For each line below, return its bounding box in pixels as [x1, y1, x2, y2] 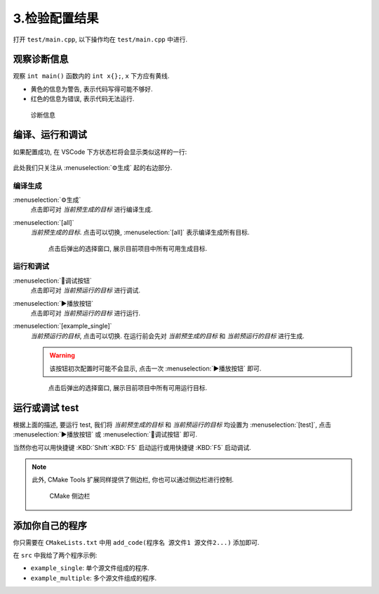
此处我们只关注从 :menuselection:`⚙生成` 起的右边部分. [13, 163, 173, 172]
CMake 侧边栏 [49, 491, 91, 500]
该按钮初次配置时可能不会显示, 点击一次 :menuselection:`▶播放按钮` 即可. [49, 364, 262, 373]
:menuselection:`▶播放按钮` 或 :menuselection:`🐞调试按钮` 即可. [13, 430, 198, 439]
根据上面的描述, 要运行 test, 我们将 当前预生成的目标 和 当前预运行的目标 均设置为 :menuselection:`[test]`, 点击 [13, 420, 331, 429]
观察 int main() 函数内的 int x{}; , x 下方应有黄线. [13, 72, 170, 80]
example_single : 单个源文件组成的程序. [30, 564, 150, 572]
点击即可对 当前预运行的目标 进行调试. [30, 286, 140, 295]
